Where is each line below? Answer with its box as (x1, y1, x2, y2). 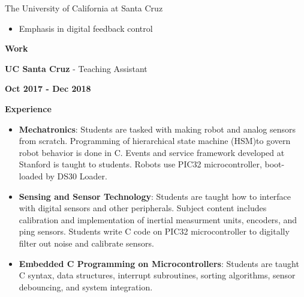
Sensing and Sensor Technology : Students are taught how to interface (19, 190, 291, 202)
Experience (5, 102, 52, 115)
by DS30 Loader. (46, 169, 107, 182)
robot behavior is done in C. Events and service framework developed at (19, 146, 285, 158)
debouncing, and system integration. (19, 280, 153, 293)
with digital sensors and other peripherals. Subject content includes (19, 202, 267, 214)
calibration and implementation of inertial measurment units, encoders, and (19, 213, 297, 226)
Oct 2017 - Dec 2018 (5, 82, 91, 95)
